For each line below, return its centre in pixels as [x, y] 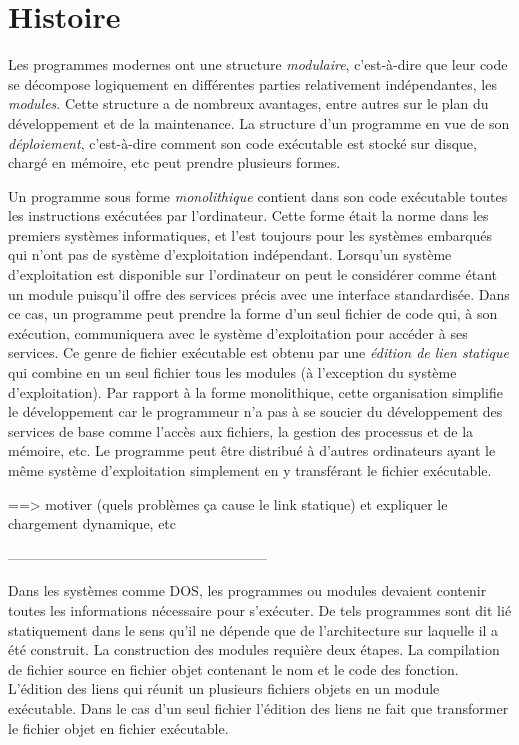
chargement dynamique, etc [92, 523]
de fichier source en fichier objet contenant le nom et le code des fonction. [233, 668]
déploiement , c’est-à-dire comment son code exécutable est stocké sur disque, [242, 142]
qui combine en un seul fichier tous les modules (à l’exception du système [232, 372]
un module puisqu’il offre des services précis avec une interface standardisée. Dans [259, 293]
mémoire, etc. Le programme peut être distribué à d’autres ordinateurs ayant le [252, 450]
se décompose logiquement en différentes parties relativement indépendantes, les [252, 83]
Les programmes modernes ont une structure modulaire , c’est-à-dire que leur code [258, 64]
